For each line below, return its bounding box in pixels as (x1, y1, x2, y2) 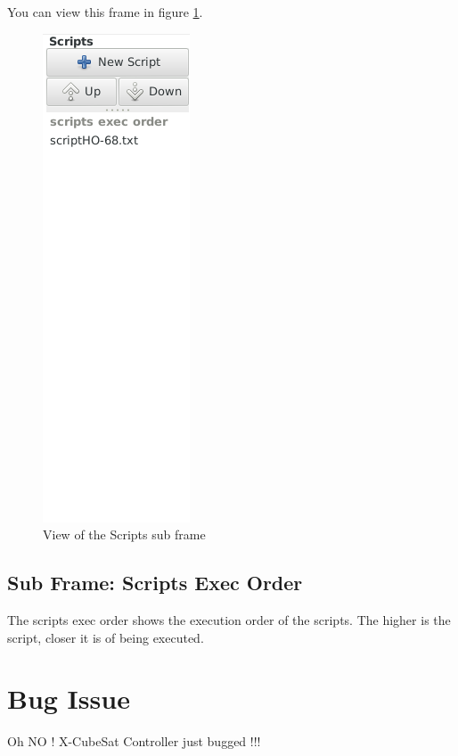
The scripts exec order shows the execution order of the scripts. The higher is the (7, 610, 451, 629)
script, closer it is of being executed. (7, 628, 204, 646)
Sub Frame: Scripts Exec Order (7, 569, 303, 596)
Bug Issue (7, 680, 130, 717)
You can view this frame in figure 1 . (7, 3, 203, 21)
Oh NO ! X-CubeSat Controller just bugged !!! (7, 732, 261, 751)
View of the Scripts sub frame (43, 525, 206, 544)
